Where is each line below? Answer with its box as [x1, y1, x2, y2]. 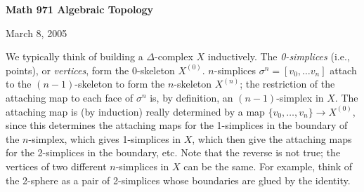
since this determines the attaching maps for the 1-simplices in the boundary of [6, 118, 348, 132]
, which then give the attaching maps [192, 131, 352, 146]
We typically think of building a [6, 49, 143, 64]
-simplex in [276, 90, 324, 104]
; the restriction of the [240, 76, 335, 91]
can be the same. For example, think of [183, 158, 353, 173]
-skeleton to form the [74, 76, 165, 91]
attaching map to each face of [6, 90, 134, 104]
